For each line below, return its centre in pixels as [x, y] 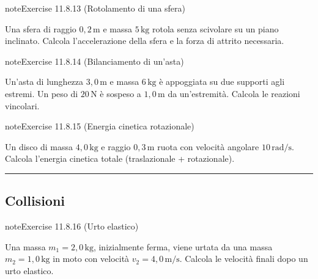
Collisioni [35, 201]
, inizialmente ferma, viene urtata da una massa [183, 246]
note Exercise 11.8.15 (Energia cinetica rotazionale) [100, 126]
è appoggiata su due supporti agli [222, 82]
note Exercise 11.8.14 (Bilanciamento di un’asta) [94, 61]
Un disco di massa [39, 146]
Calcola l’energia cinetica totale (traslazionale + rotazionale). [120, 158]
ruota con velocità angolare [208, 146]
